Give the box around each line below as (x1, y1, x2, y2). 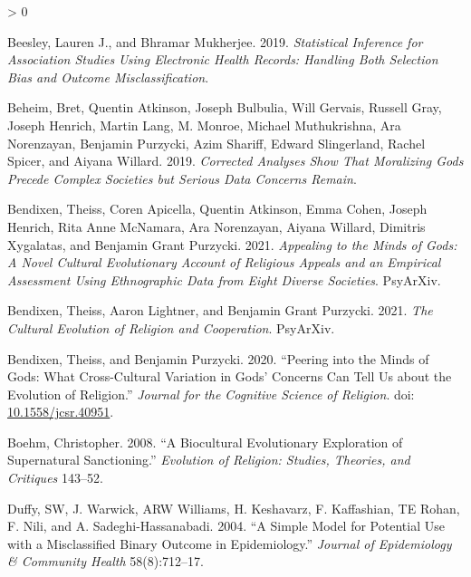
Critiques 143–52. (7, 468, 103, 487)
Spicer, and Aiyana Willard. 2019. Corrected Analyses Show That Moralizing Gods (7, 151, 464, 170)
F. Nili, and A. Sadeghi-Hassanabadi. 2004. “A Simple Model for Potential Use (7, 516, 445, 535)
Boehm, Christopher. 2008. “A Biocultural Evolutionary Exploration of (7, 432, 403, 451)
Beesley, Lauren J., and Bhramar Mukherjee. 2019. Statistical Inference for (7, 32, 423, 51)
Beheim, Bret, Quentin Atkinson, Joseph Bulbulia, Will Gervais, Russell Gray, (7, 98, 442, 117)
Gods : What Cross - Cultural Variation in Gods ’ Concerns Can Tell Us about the (7, 367, 452, 386)
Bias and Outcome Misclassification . (7, 67, 209, 86)
